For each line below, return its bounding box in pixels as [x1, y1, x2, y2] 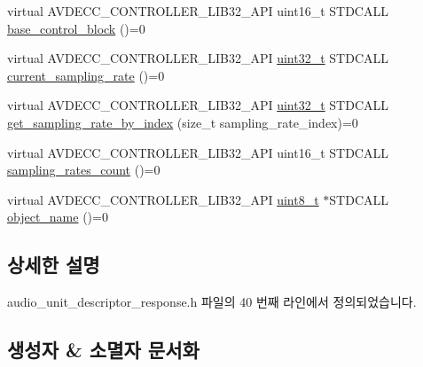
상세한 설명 [7, 251, 100, 278]
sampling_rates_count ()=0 [7, 160, 161, 179]
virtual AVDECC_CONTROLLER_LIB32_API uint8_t [7, 190, 319, 208]
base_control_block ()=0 [7, 19, 145, 37]
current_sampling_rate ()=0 [7, 66, 165, 84]
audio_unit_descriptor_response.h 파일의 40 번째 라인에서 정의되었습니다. [7, 293, 417, 311]
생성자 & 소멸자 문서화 [7, 336, 200, 363]
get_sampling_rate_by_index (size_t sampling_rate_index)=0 [7, 113, 358, 131]
